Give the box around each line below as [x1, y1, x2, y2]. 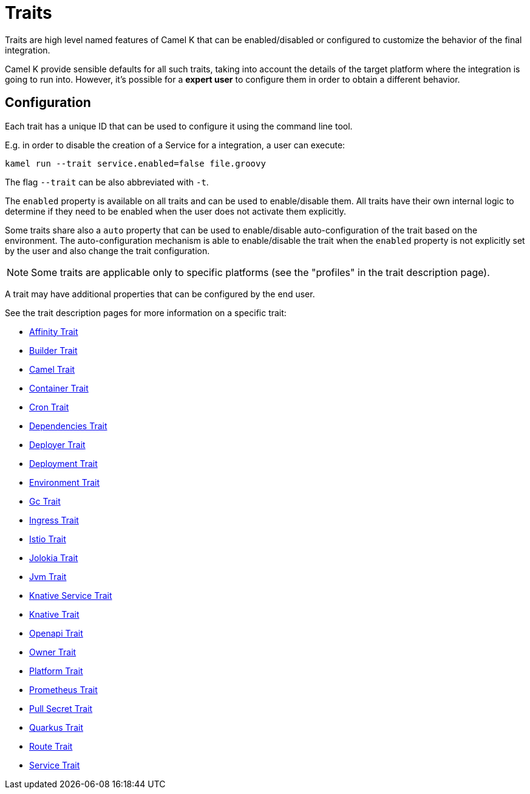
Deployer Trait [29, 439, 86, 450]
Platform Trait [29, 665, 83, 676]
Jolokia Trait [29, 552, 78, 563]
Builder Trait [29, 345, 78, 356]
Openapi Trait [29, 627, 83, 638]
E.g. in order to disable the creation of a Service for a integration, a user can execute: [5, 139, 345, 150]
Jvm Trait [29, 571, 67, 582]
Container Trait [29, 382, 89, 393]
